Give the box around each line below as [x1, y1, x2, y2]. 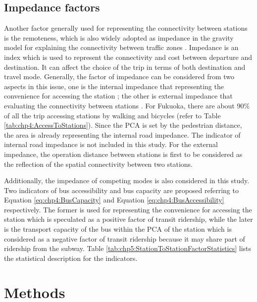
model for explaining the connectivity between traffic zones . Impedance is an [4, 42, 239, 52]
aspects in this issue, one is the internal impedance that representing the [4, 81, 224, 91]
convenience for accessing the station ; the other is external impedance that [4, 91, 233, 101]
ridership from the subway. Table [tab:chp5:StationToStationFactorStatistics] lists [4, 243, 252, 253]
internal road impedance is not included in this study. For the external [4, 139, 218, 150]
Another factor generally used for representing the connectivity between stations [4, 23, 248, 33]
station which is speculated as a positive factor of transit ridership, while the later [4, 214, 253, 224]
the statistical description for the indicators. [4, 252, 138, 263]
